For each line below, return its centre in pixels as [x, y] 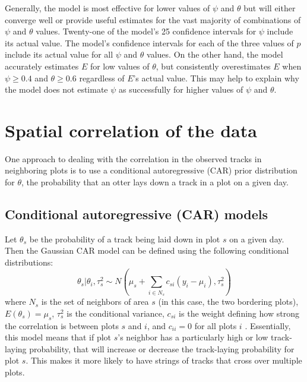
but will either [270, 8]
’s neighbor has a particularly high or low [193, 337]
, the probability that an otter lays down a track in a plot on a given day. [155, 182]
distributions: [29, 262]
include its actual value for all [59, 54]
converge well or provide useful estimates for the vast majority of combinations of [153, 19]
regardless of [102, 78]
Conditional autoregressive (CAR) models [137, 214]
